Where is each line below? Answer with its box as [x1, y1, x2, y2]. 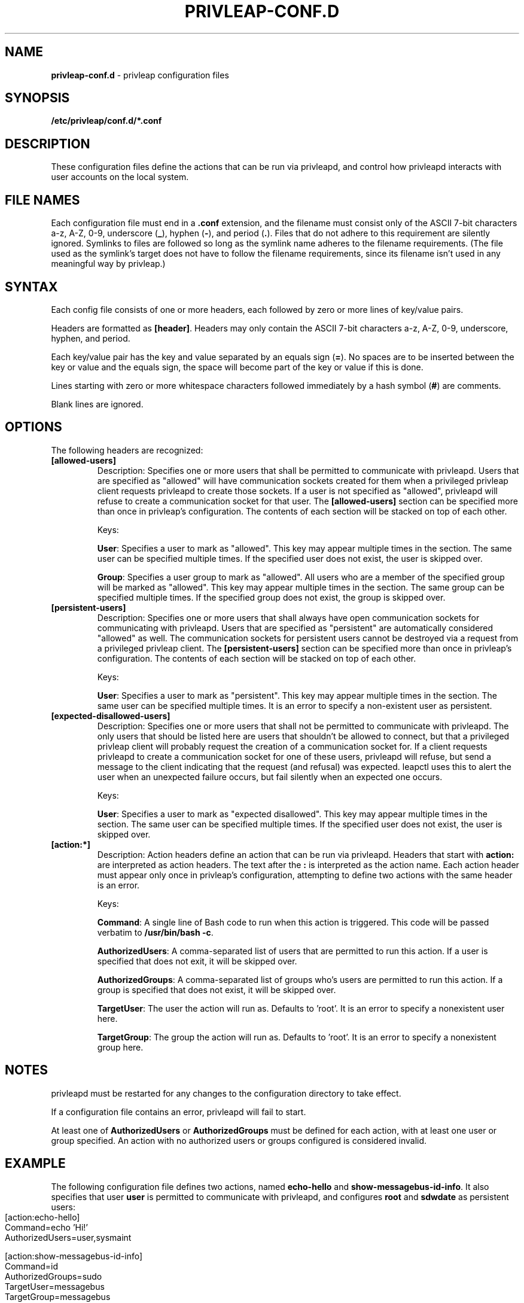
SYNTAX [5, 279, 58, 294]
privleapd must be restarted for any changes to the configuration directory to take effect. [51, 1088, 401, 1098]
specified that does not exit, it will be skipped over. [97, 955, 297, 966]
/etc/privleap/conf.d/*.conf [51, 115, 162, 126]
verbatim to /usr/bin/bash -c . [97, 927, 214, 937]
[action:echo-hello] [5, 1211, 80, 1222]
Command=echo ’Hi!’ [5, 1222, 89, 1232]
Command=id [5, 1261, 59, 1271]
